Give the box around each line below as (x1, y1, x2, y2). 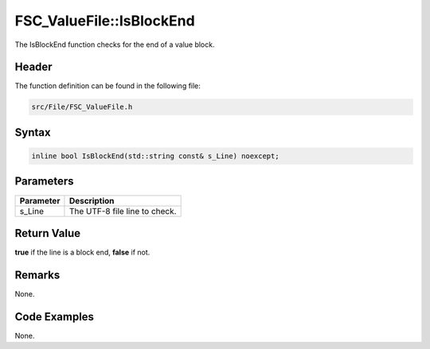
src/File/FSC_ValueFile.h (31, 103, 133, 111)
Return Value (14, 227, 81, 240)
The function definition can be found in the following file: (14, 81, 201, 91)
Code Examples (14, 310, 95, 324)
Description (68, 195, 115, 206)
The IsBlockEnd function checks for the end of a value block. (14, 40, 215, 49)
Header (14, 60, 53, 74)
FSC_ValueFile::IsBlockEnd (14, 12, 195, 29)
